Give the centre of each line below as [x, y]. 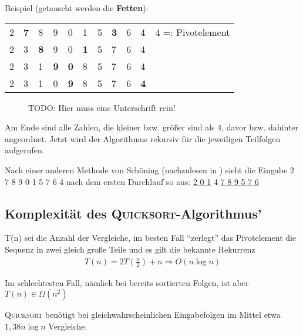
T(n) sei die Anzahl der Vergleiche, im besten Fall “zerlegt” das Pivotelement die [151, 238]
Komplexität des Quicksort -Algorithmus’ [133, 213]
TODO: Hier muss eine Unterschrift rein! [102, 107]
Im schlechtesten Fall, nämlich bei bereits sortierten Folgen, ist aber [127, 282]
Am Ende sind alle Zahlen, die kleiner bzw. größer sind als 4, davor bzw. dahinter [151, 127]
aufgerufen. [25, 150]
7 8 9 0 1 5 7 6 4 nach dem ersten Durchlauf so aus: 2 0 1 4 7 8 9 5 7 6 [132, 181]
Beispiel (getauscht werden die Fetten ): [77, 8]
